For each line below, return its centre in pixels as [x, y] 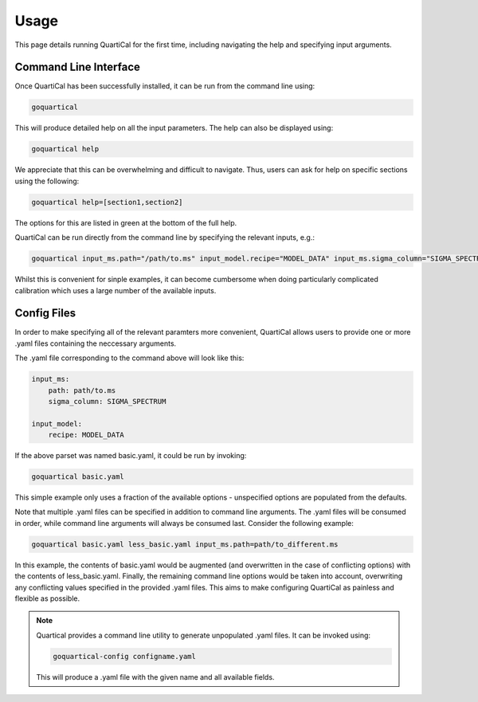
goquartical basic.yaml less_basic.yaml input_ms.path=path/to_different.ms [185, 544]
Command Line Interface [78, 67]
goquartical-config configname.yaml [125, 656]
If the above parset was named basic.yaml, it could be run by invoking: [131, 456]
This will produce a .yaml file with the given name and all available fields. [155, 677]
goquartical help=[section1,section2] [107, 202]
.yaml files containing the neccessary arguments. [96, 343]
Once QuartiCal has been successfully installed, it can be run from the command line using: [165, 86]
